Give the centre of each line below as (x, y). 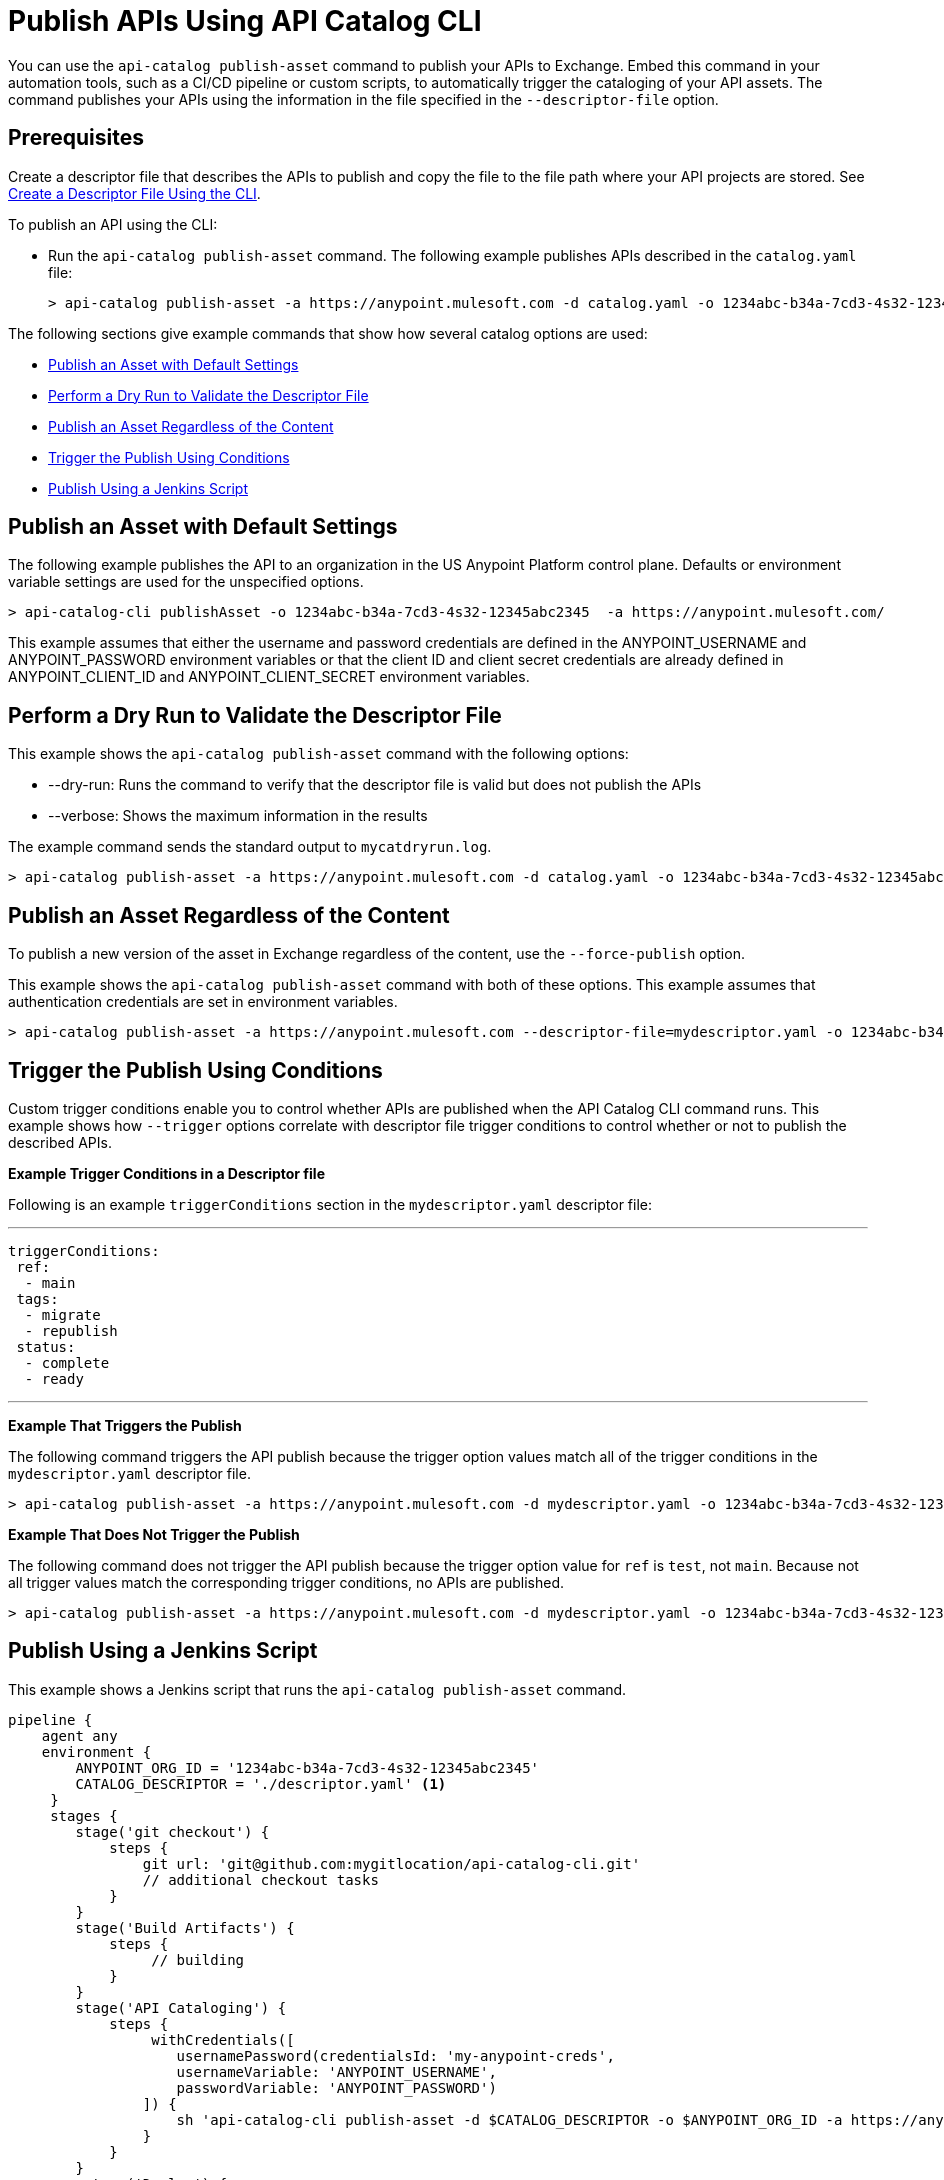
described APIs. (60, 1142)
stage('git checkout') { (172, 1831)
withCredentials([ (223, 2039)
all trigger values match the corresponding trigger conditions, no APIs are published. (286, 1582)
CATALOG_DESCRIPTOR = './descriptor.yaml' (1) (261, 1783)
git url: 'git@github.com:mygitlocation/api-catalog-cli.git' (391, 1863)
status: (46, 1346)
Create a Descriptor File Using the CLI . (134, 193)
